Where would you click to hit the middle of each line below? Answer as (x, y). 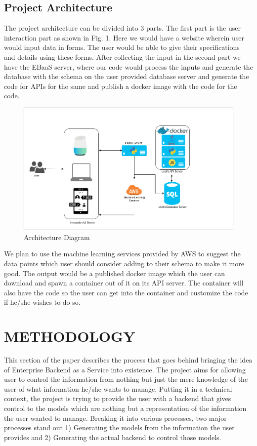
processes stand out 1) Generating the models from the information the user (119, 427)
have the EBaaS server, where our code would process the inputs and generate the (128, 66)
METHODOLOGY (70, 336)
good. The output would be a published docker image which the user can (115, 273)
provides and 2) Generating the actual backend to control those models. (113, 437)
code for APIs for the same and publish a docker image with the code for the (121, 86)
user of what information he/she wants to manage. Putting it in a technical (118, 388)
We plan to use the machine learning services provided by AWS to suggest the (122, 254)
